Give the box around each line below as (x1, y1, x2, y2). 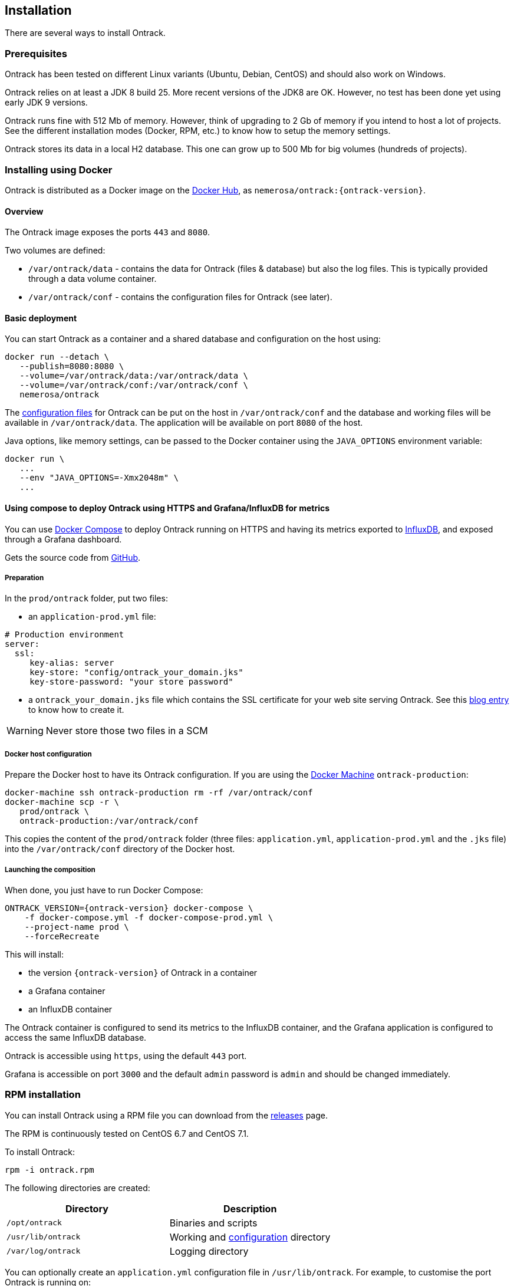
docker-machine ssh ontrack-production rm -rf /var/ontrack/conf (5, 788, 313, 798)
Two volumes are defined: (5, 245, 106, 256)
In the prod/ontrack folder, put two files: (5, 593, 168, 604)
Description (223, 1202, 277, 1215)
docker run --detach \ (5, 352, 110, 362)
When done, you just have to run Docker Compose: (5, 884, 203, 895)
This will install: (5, 949, 64, 959)
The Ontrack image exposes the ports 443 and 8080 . (5, 227, 210, 238)
